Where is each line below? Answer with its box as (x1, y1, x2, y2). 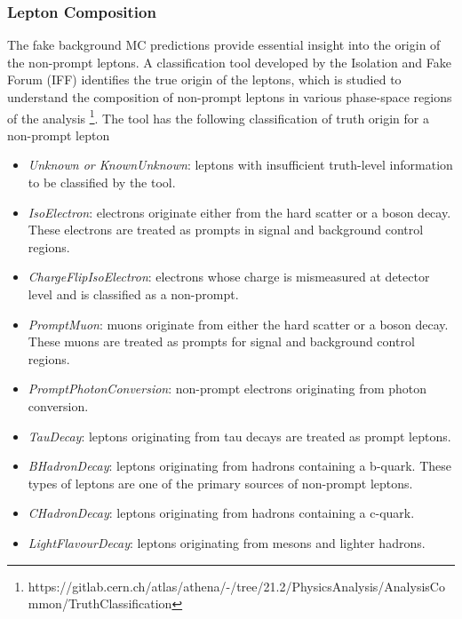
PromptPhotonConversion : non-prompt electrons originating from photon (28, 379, 427, 398)
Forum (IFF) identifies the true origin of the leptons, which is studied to (7, 70, 402, 89)
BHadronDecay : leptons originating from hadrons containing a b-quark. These (28, 456, 451, 475)
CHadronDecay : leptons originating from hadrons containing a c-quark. (28, 504, 415, 522)
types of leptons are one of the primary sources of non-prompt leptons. (28, 473, 413, 492)
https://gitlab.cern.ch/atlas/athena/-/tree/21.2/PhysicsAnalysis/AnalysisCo (28, 576, 445, 595)
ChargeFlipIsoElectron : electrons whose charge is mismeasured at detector (28, 267, 430, 286)
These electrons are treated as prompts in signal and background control (28, 220, 424, 239)
